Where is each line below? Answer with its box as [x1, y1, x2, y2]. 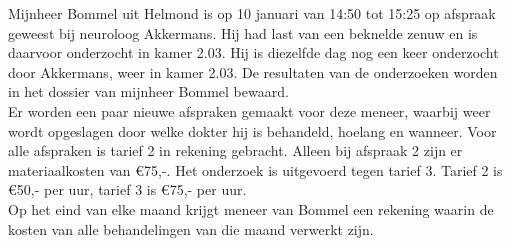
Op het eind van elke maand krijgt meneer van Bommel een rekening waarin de [8, 198, 494, 219]
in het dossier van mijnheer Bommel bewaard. [8, 81, 289, 102]
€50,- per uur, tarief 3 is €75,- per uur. [8, 179, 247, 200]
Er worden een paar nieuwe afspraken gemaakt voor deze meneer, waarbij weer [8, 100, 491, 121]
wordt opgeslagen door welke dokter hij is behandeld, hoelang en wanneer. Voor [8, 120, 497, 141]
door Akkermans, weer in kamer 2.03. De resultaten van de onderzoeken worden [8, 61, 498, 82]
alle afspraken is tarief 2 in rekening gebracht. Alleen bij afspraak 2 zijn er [8, 140, 463, 161]
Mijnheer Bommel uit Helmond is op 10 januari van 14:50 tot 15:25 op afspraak [8, 3, 496, 23]
